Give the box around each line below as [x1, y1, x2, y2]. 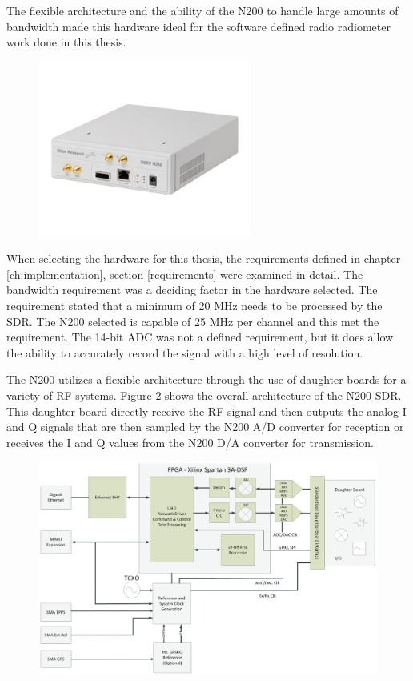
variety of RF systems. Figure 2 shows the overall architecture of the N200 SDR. [6, 387, 402, 403]
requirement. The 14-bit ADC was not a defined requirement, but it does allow [6, 328, 394, 345]
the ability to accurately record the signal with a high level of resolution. [6, 344, 363, 361]
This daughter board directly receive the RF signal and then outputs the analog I [6, 402, 407, 419]
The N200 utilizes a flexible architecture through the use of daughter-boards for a [6, 371, 407, 388]
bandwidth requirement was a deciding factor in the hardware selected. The [6, 281, 378, 298]
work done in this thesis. [6, 34, 126, 50]
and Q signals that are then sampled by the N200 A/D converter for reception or [6, 418, 404, 435]
